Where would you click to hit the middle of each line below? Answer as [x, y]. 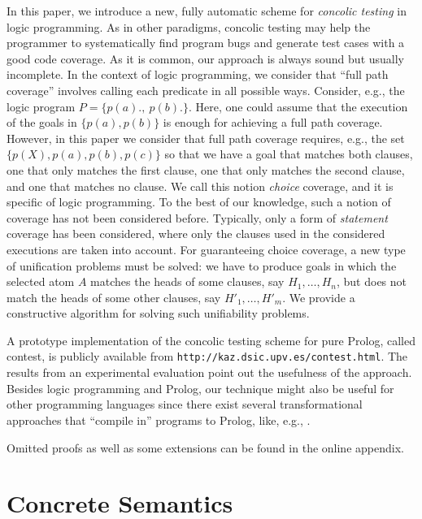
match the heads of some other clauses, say [114, 297]
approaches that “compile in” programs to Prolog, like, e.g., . [159, 420]
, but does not [372, 281]
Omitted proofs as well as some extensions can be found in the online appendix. [205, 447]
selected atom [41, 281]
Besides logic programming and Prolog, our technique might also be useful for [200, 388]
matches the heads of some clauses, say [187, 281]
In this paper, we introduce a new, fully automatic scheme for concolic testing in [207, 11]
